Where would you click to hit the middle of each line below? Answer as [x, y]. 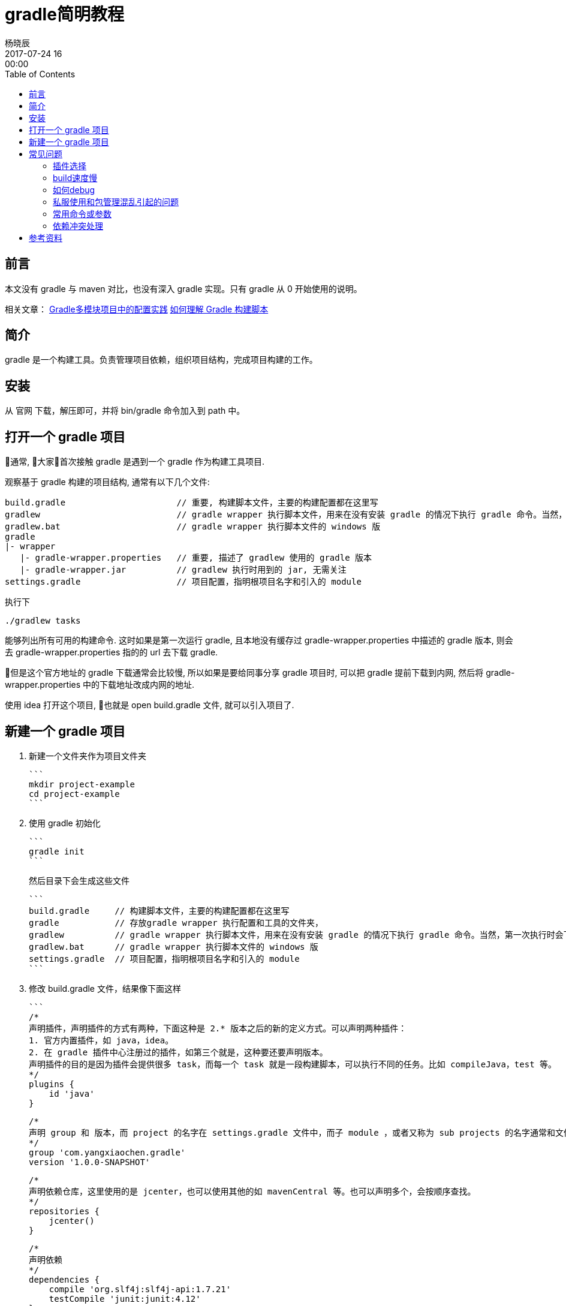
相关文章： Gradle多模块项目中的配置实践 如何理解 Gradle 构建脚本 [137, 309]
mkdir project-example [82, 784]
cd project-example [74, 794]
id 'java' [72, 1093]
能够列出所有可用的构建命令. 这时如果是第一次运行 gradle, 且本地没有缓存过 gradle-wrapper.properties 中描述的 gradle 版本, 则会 [259, 640]
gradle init [57, 851]
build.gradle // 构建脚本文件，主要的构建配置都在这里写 [159, 911]
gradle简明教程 [64, 14]
